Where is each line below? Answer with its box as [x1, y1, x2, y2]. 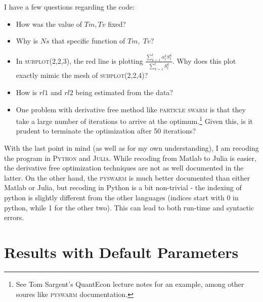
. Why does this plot [172, 55, 236, 66]
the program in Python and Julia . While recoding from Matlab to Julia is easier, [4, 152, 256, 163]
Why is [16, 35, 38, 46]
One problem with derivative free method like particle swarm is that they [16, 104, 246, 114]
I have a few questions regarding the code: [4, 2, 135, 12]
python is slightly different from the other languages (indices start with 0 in [4, 192, 239, 203]
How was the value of [16, 18, 82, 29]
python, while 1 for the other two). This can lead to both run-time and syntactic [4, 202, 254, 212]
